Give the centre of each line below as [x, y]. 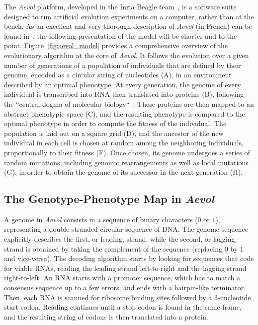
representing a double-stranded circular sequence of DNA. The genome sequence [126, 229]
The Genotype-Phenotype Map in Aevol [109, 199]
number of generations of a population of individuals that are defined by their [123, 65]
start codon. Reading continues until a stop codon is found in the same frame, [123, 307]
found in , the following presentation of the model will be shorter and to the [121, 35]
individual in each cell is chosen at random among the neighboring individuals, [124, 143]
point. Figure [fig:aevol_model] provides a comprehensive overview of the [116, 45]
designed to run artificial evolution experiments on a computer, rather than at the [129, 16]
